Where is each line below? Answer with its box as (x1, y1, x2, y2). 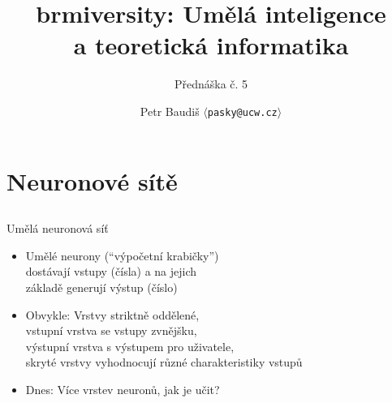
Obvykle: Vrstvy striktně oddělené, (25, 306, 200, 323)
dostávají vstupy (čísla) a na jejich (25, 263, 197, 280)
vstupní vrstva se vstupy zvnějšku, (25, 322, 197, 339)
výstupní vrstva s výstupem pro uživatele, (25, 337, 235, 354)
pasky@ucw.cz (207, 106, 278, 118)
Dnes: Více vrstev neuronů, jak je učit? (25, 380, 220, 397)
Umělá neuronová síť (6, 220, 109, 237)
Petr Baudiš (140, 102, 200, 119)
